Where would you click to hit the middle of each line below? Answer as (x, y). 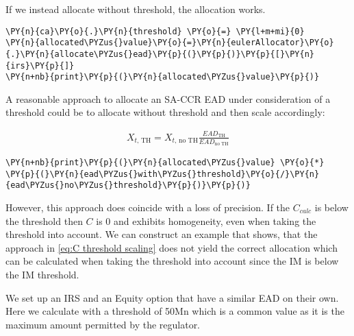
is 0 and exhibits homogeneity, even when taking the (206, 220)
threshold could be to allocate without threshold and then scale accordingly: (165, 112)
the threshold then (44, 220)
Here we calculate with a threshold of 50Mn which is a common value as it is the (175, 311)
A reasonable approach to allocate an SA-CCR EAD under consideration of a (168, 98)
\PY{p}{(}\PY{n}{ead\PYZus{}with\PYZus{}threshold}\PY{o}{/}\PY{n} (163, 174)
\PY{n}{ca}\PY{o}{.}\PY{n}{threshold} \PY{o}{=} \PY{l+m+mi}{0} (155, 31)
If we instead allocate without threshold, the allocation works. (136, 9)
